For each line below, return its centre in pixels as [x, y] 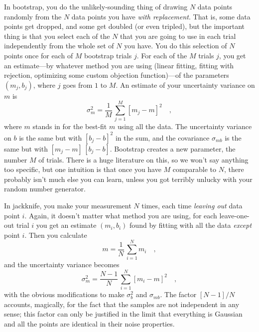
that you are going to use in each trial [178, 36]
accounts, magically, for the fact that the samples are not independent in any [122, 304]
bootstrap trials [108, 55]
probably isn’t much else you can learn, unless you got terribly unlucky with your [128, 179]
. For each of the [162, 55]
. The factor [178, 294]
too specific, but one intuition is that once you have [83, 169]
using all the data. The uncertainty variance [185, 126]
